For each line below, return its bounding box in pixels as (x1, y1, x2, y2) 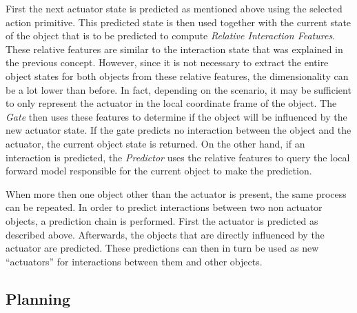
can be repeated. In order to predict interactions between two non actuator (6, 200, 323, 214)
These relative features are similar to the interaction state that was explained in (6, 41, 343, 56)
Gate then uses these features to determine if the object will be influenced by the (6, 109, 347, 123)
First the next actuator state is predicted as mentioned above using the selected (6, 1, 343, 15)
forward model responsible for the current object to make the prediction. (6, 163, 312, 178)
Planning (6, 287, 70, 309)
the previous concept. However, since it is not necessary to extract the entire (6, 55, 329, 70)
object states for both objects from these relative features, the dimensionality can (6, 68, 349, 83)
